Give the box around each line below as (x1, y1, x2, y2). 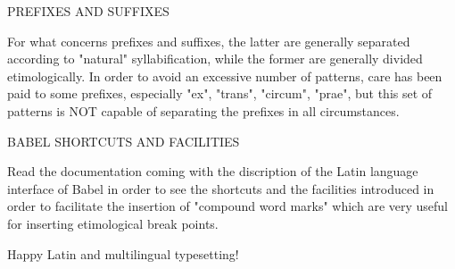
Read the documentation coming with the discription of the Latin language (7, 162, 418, 181)
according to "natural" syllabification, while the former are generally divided (7, 49, 423, 68)
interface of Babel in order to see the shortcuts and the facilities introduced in (7, 179, 434, 198)
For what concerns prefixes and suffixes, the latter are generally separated (7, 31, 410, 50)
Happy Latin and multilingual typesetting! (7, 244, 239, 263)
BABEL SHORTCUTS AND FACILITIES (7, 131, 240, 150)
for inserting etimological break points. (7, 214, 219, 232)
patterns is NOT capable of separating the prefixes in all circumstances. (7, 101, 400, 120)
